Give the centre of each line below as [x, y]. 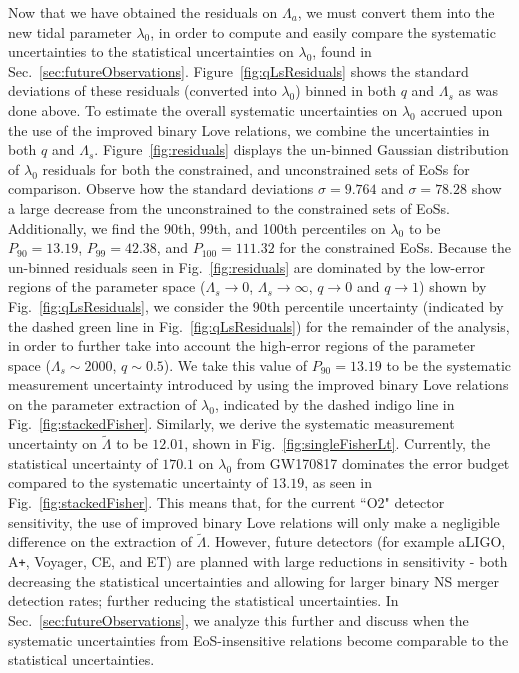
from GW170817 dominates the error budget [373, 462]
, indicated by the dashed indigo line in [334, 403]
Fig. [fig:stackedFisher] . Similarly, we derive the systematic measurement [231, 423]
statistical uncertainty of [83, 462]
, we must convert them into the [396, 12]
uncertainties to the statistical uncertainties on [151, 51]
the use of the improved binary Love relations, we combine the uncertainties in [249, 129]
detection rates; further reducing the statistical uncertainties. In [203, 600]
